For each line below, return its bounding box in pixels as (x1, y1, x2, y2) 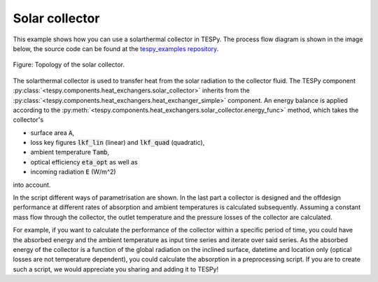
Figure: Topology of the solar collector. (13, 60, 125, 69)
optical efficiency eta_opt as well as (30, 157, 138, 166)
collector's (13, 115, 44, 124)
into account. (13, 181, 51, 189)
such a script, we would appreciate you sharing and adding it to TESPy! (13, 265, 219, 273)
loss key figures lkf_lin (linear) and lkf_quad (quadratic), (30, 139, 205, 147)
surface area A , (30, 128, 75, 136)
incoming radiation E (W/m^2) (30, 168, 116, 176)
